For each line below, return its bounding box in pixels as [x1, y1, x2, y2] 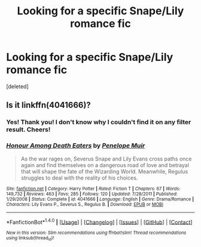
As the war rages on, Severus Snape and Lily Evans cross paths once [20, 155, 193, 162]
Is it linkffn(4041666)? [6, 100, 91, 110]
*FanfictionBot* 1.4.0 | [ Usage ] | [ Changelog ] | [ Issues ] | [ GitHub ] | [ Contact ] [6, 217, 193, 226]
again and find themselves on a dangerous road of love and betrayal [20, 161, 190, 168]
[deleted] [6, 82, 29, 90]
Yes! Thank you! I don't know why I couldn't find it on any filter [6, 118, 191, 126]
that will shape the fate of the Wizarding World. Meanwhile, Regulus [20, 168, 188, 175]
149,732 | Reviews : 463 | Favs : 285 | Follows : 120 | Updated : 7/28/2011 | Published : [6, 191, 178, 197]
